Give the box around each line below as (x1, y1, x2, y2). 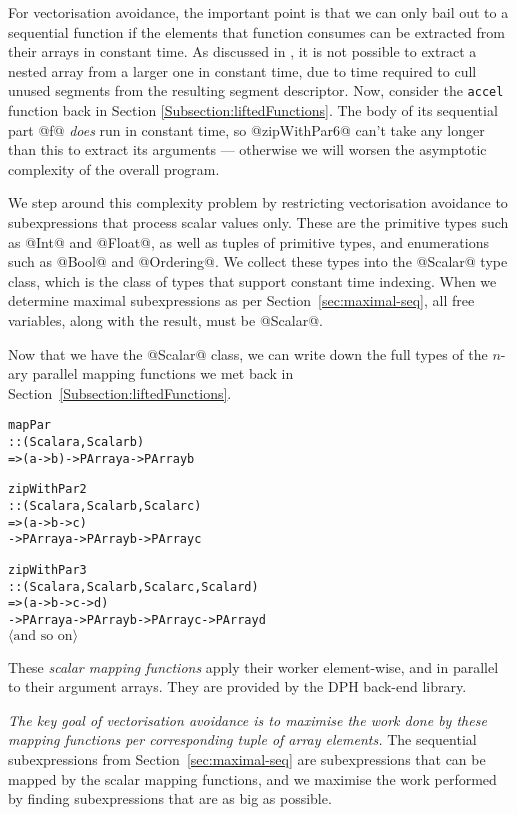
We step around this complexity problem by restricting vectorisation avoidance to (8, 192, 508, 213)
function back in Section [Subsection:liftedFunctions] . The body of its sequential (8, 100, 498, 121)
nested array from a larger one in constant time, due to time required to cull (8, 60, 477, 81)
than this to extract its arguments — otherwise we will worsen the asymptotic (8, 139, 487, 160)
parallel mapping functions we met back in (32, 363, 294, 384)
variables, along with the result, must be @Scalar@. (8, 309, 323, 330)
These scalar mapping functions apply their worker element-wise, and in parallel (8, 656, 499, 677)
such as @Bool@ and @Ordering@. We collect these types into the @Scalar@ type (8, 251, 508, 272)
